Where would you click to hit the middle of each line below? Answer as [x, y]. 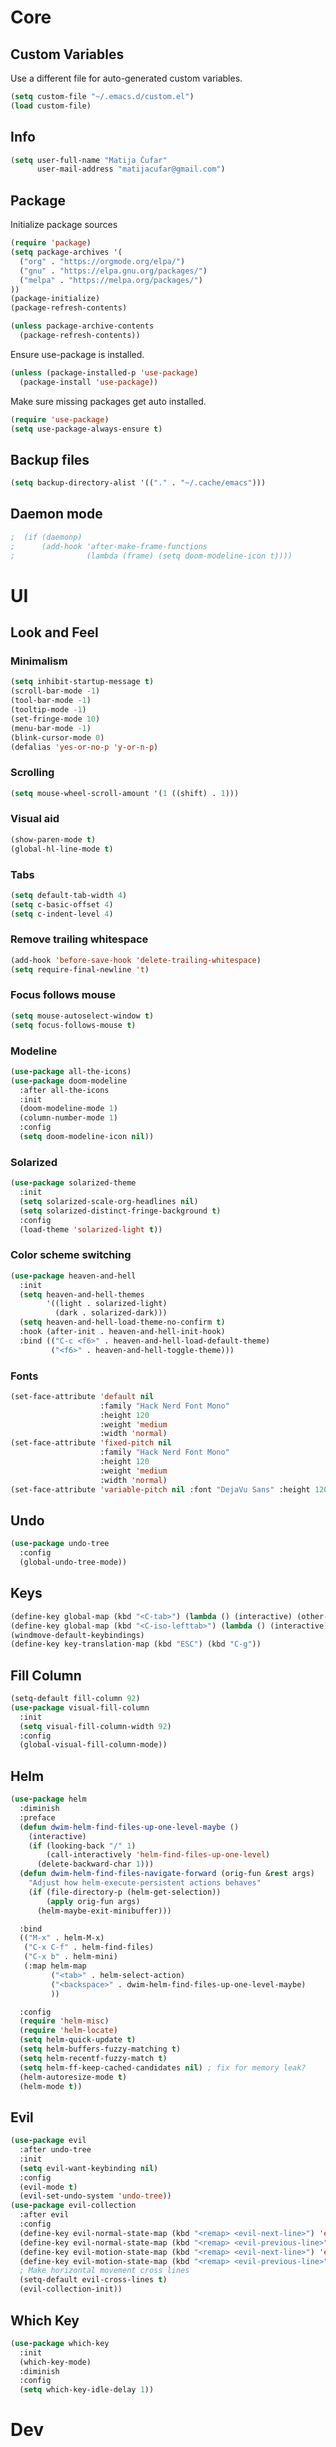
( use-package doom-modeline [69, 1081]
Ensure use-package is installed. [77, 354]
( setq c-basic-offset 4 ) [62, 904]
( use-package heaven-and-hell [73, 1276]
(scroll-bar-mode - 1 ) [55, 691]
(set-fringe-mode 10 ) [55, 719]
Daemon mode [56, 514]
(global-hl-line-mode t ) [62, 849]
